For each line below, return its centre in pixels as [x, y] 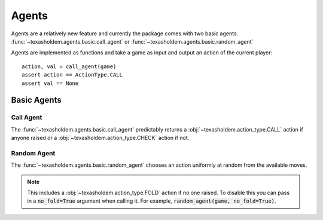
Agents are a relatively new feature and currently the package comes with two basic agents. [125, 33]
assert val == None [50, 83]
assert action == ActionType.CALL [72, 75]
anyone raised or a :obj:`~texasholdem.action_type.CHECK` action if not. [100, 138]
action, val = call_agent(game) [69, 66]
